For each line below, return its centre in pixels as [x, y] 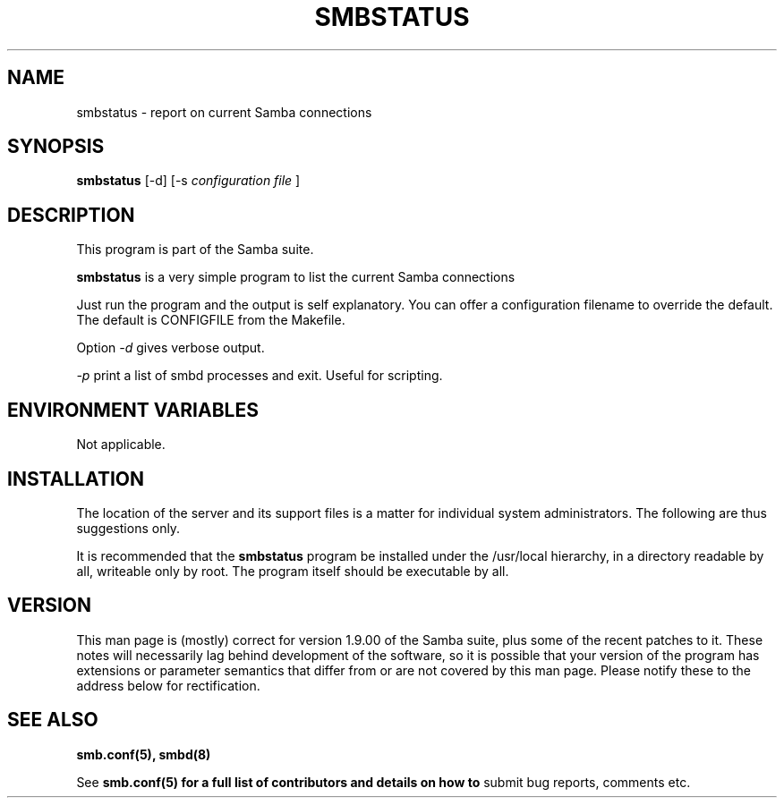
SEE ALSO [53, 720]
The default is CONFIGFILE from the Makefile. [211, 320]
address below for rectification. [168, 685]
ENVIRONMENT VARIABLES [133, 410]
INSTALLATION [76, 479]
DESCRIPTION [71, 215]
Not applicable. [121, 445]
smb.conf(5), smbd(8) [144, 754]
